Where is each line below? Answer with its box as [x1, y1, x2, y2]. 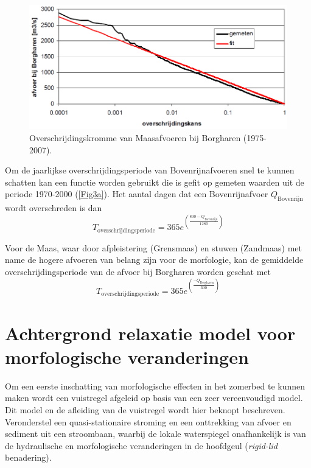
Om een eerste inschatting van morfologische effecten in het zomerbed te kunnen [5, 379, 306, 392]
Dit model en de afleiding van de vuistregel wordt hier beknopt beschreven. [5, 403, 285, 416]
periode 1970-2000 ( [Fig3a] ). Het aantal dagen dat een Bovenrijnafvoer [5, 187, 268, 200]
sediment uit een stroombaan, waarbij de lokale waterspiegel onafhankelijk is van [5, 427, 306, 440]
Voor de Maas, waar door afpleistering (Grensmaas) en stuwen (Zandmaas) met [5, 241, 302, 254]
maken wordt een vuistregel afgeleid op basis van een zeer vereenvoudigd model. [5, 391, 303, 404]
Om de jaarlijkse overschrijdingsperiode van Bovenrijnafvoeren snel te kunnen [5, 164, 295, 176]
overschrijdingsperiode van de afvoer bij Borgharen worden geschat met [5, 265, 271, 278]
